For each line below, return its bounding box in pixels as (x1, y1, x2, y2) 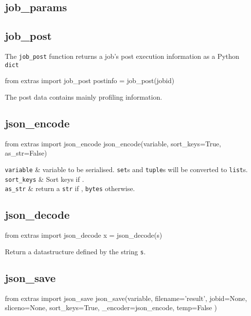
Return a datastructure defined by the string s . (5, 246, 146, 256)
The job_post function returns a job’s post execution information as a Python (5, 51, 239, 61)
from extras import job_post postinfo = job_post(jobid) (5, 75, 175, 86)
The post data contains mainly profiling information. (5, 91, 162, 102)
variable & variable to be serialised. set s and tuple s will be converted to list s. (5, 164, 248, 174)
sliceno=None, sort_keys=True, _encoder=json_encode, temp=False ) (5, 302, 217, 313)
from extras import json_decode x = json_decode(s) (5, 230, 162, 240)
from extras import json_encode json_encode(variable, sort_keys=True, (5, 138, 221, 148)
